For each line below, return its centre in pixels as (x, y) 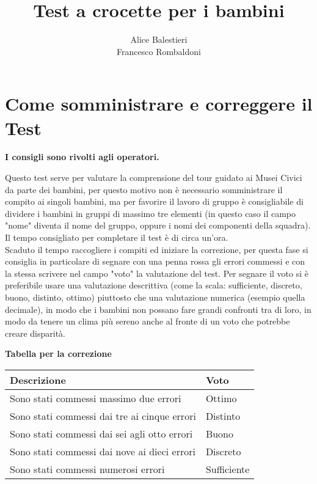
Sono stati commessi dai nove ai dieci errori (103, 451)
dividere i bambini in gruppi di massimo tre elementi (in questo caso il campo (151, 213)
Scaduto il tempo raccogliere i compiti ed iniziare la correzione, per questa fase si (157, 249)
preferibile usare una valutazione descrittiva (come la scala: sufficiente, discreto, (154, 285)
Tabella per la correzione (58, 354)
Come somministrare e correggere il (159, 104)
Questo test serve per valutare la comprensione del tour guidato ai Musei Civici (154, 178)
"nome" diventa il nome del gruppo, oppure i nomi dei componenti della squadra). (158, 225)
